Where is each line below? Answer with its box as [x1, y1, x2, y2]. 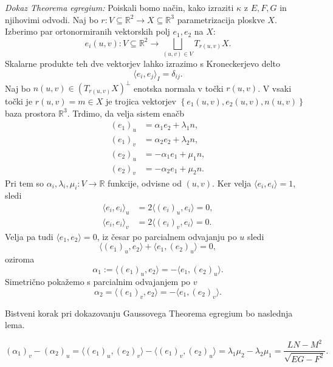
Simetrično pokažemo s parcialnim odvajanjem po [5, 275, 191, 288]
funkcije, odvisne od [108, 176, 182, 189]
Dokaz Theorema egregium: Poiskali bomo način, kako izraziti [5, 1, 234, 13]
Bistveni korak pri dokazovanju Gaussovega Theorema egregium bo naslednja [5, 306, 293, 319]
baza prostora [5, 106, 56, 119]
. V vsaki [258, 81, 292, 94]
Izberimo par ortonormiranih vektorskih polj [5, 25, 170, 38]
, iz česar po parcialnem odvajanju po [97, 230, 237, 242]
